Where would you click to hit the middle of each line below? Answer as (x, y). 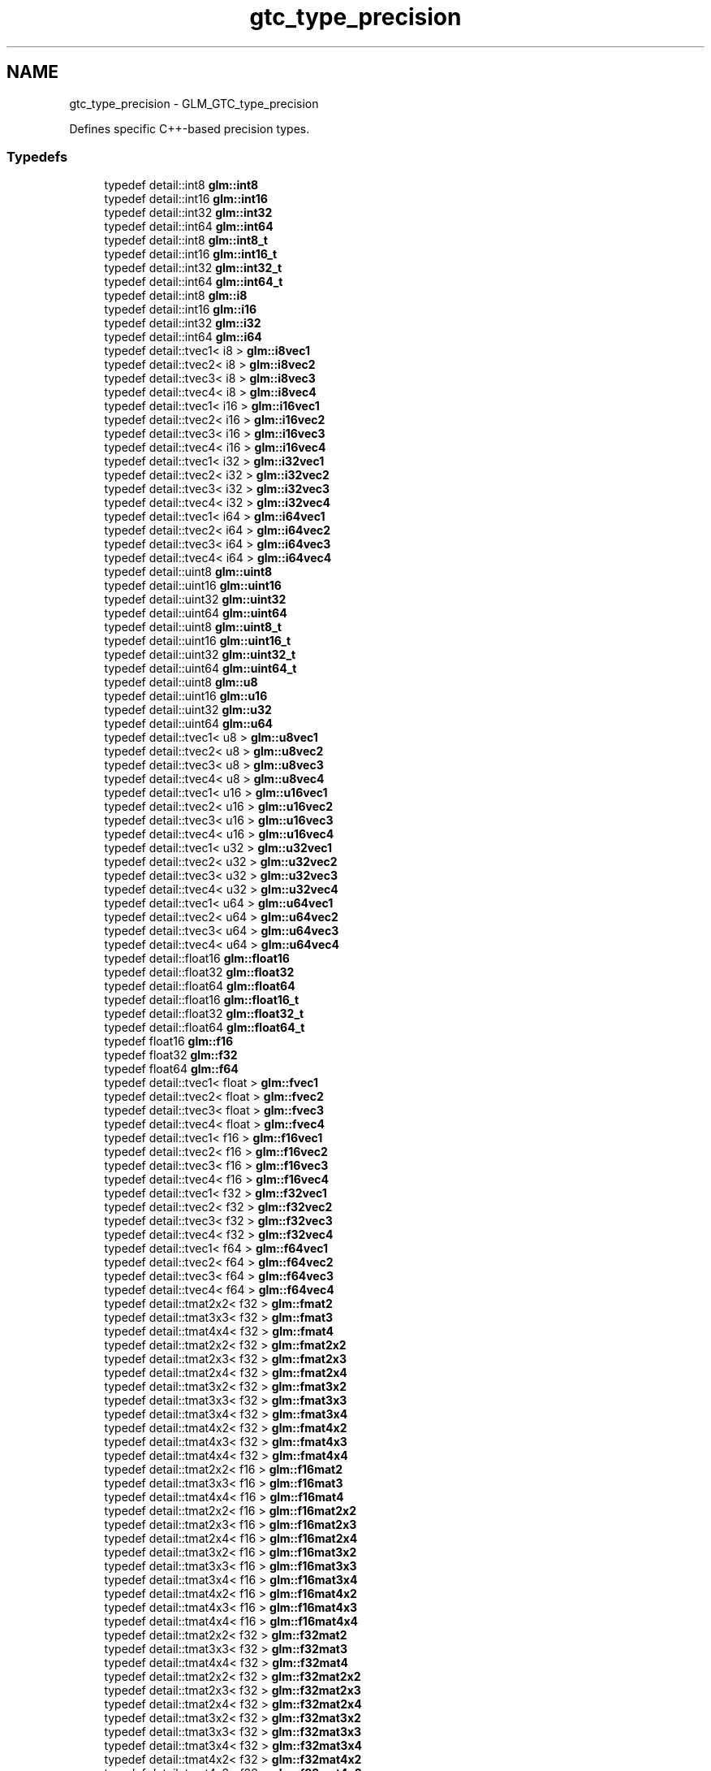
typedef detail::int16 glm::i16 (181, 310)
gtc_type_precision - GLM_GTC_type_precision (194, 103)
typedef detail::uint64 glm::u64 (189, 724)
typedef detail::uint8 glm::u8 (181, 682)
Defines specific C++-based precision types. (190, 128)
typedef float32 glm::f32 (171, 1055)
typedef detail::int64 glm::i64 (183, 337)
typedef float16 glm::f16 (169, 1041)
